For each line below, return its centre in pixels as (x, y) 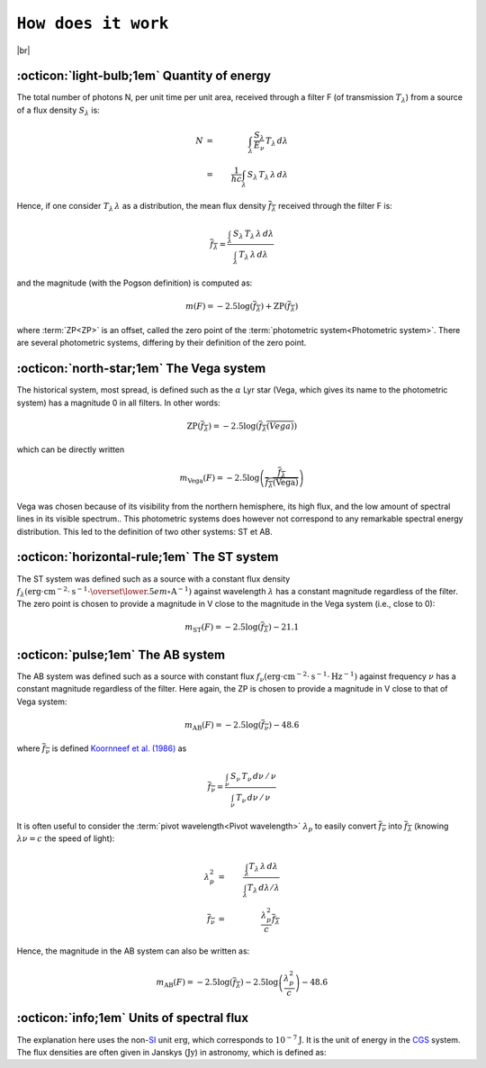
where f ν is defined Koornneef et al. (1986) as (102, 750)
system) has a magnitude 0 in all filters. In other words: (118, 403)
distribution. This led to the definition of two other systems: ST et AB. (145, 531)
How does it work (93, 23)
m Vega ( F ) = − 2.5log (220, 479)
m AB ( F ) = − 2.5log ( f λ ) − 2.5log (217, 983)
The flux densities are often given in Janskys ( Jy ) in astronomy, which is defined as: (172, 1052)
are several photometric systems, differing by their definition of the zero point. (162, 343)
